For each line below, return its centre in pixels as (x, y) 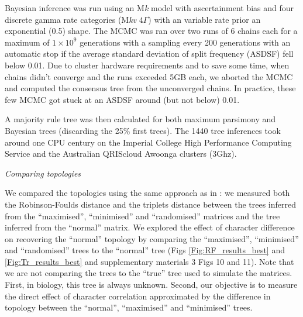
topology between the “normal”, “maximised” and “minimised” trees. (129, 307)
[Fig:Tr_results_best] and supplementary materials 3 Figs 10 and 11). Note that (149, 261)
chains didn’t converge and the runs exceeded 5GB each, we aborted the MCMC (149, 76)
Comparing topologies (43, 173)
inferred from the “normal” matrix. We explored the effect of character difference (150, 227)
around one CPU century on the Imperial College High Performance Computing (148, 142)
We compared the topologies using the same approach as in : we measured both (147, 193)
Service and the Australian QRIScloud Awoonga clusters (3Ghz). (121, 154)
